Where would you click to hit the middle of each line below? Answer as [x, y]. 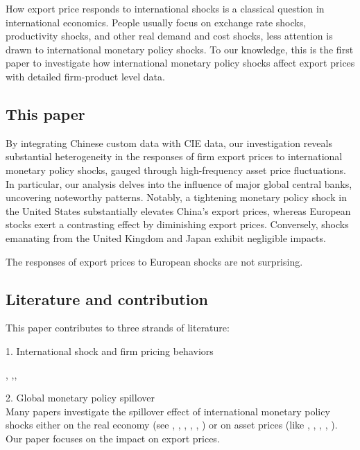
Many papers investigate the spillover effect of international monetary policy [168, 411]
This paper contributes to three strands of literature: [118, 328]
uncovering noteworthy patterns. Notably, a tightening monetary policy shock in [176, 197]
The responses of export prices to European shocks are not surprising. [154, 261]
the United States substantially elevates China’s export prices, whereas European [178, 210]
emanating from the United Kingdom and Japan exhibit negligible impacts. [166, 237]
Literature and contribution [107, 298]
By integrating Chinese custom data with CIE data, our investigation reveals [169, 142]
